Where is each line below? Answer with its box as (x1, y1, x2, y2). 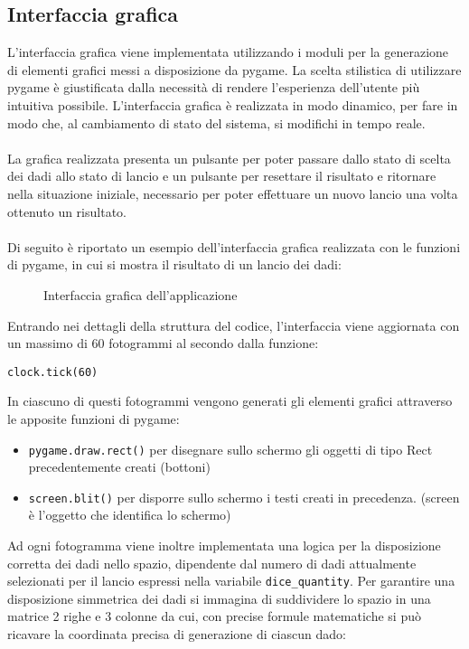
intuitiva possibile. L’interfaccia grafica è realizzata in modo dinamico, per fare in (7, 95, 458, 114)
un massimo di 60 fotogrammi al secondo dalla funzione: (7, 334, 319, 353)
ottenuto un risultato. (7, 202, 127, 221)
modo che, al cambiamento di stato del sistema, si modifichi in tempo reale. (7, 113, 426, 132)
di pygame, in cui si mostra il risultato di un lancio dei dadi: (7, 255, 342, 274)
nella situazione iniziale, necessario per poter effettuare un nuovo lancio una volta (7, 183, 458, 202)
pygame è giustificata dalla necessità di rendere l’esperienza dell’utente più (7, 78, 420, 97)
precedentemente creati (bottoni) (28, 457, 211, 476)
